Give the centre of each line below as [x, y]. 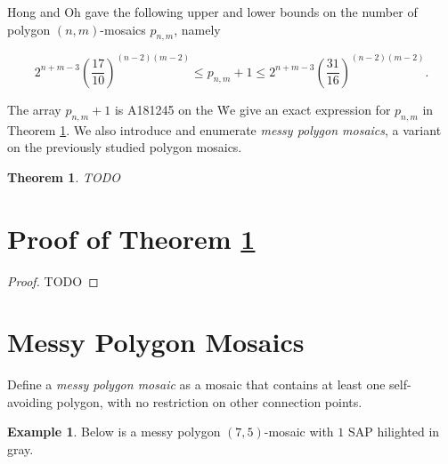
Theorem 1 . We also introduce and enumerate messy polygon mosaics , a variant [224, 129]
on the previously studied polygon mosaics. [125, 147]
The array [34, 109]
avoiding [30, 401]
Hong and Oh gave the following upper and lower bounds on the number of [212, 12]
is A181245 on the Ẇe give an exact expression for [253, 109]
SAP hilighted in [394, 432]
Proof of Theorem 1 [131, 238]
